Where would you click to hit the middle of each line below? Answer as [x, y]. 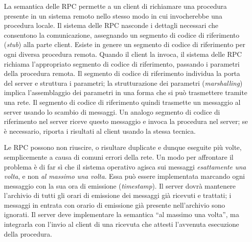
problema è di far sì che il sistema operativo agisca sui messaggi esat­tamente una [125, 166]
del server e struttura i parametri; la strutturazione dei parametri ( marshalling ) [123, 83]
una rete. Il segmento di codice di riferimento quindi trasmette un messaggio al [122, 102]
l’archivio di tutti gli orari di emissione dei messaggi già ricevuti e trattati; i [118, 195]
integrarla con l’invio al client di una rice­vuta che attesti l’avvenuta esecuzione [122, 224]
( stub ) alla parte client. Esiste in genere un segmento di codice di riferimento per [125, 44]
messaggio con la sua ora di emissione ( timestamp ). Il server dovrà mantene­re [120, 185]
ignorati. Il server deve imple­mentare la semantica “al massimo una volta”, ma [122, 214]
